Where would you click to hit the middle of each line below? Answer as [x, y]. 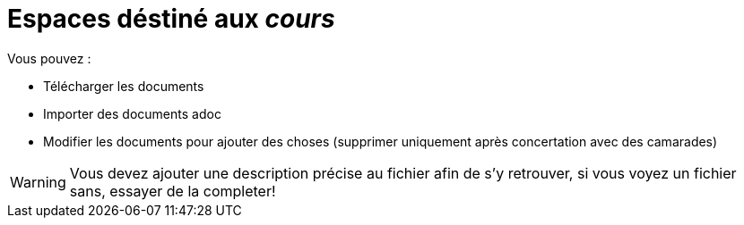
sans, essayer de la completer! [173, 191]
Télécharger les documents [124, 86]
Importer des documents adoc [132, 113]
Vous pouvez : [49, 58]
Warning [38, 182]
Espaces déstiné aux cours [171, 19]
